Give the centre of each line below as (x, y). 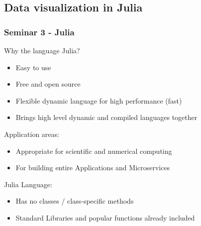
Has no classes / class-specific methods (75, 201)
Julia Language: (28, 184)
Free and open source (48, 84)
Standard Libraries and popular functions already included (105, 217)
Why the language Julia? (42, 50)
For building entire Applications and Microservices (93, 168)
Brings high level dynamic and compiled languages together (106, 117)
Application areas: (32, 134)
